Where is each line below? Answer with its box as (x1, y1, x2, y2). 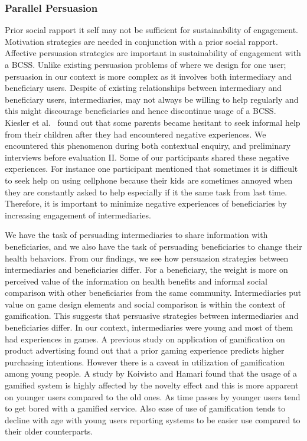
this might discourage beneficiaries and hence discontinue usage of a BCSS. (5, 104, 276, 117)
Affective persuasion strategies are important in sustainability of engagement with (5, 47, 301, 59)
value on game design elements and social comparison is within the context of (5, 298, 285, 310)
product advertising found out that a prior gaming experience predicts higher (5, 344, 285, 357)
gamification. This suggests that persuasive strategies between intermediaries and (5, 309, 299, 322)
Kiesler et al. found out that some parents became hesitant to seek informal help (5, 116, 301, 128)
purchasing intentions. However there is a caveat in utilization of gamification (5, 355, 285, 368)
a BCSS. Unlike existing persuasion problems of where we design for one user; (5, 58, 286, 70)
